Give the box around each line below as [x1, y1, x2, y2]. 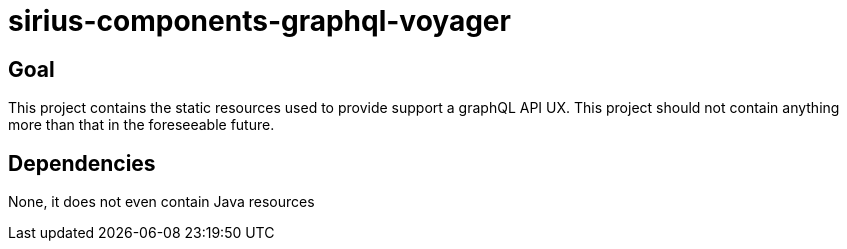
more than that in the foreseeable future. [8, 116, 275, 134]
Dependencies [8, 150, 156, 176]
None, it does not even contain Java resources [8, 193, 315, 211]
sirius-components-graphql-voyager [8, 4, 511, 38]
